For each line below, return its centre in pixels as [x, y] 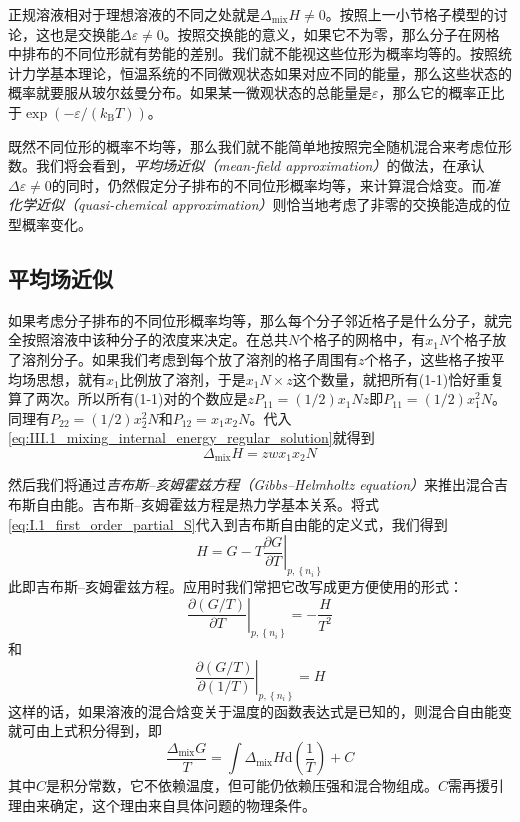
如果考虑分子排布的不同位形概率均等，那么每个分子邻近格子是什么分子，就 [253, 319]
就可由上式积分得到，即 [85, 730]
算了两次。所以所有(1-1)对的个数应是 [128, 398]
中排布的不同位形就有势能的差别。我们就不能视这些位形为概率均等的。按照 [253, 53]
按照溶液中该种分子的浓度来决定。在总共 [154, 339]
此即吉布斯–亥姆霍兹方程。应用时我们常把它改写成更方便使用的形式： [235, 585]
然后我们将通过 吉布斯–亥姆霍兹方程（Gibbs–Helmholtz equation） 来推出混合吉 [258, 484]
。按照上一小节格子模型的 [409, 14]
